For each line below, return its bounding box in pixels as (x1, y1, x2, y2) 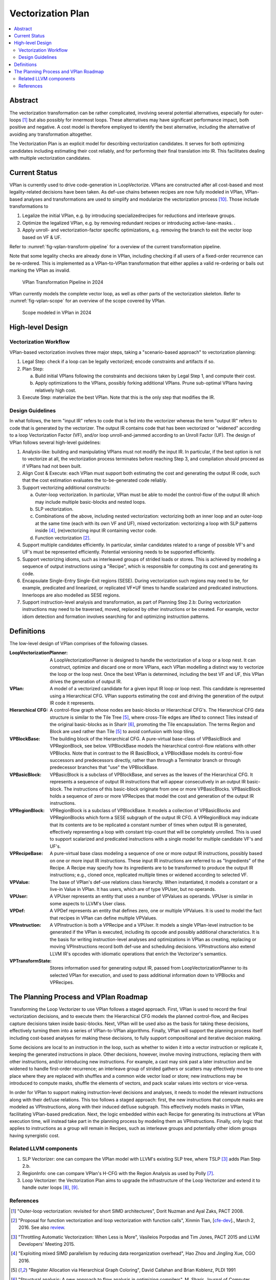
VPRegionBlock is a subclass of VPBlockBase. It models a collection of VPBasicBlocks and (50, 807, 240, 814)
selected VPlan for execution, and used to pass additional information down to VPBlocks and (50, 972, 245, 978)
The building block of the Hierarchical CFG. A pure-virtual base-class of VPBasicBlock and (50, 735, 241, 742)
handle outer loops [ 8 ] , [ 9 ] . (22, 1184, 79, 1190)
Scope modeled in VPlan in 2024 (22, 309, 91, 315)
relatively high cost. (35, 387, 77, 393)
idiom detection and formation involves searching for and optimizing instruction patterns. (22, 613, 210, 620)
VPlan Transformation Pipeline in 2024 (22, 279, 104, 285)
